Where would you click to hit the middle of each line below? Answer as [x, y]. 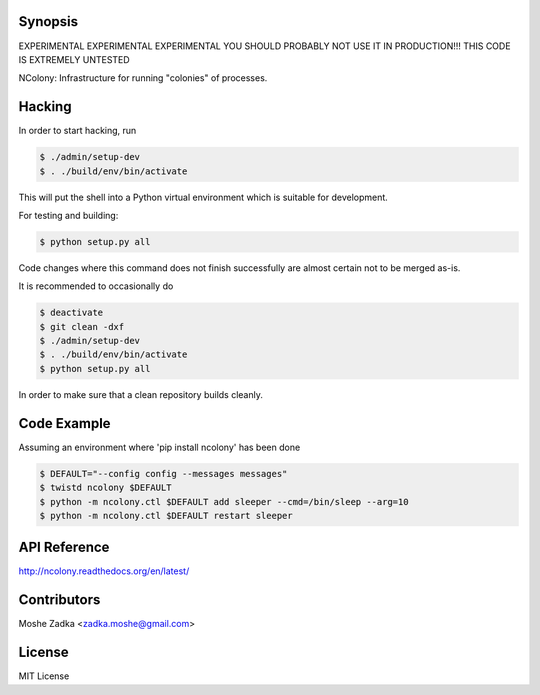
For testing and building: [68, 215]
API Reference [64, 547]
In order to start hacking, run [77, 131]
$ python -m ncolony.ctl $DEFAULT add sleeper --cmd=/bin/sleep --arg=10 [224, 501]
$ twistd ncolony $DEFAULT [105, 488]
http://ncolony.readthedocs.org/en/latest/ [104, 571]
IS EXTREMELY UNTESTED [74, 59]
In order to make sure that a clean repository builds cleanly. [141, 394]
